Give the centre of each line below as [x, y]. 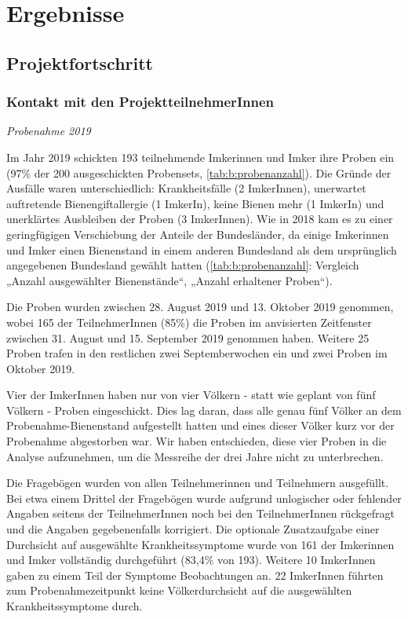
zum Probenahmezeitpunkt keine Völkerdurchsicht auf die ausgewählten [179, 590]
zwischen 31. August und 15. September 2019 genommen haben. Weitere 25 [188, 337]
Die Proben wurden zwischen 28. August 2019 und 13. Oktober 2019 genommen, [200, 307]
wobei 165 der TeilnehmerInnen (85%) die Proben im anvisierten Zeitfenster [189, 322]
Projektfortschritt [80, 62]
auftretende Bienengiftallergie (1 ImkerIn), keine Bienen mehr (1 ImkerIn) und [195, 203]
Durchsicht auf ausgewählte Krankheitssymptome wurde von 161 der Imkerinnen [200, 544]
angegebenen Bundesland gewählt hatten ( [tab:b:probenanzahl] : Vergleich [183, 265]
